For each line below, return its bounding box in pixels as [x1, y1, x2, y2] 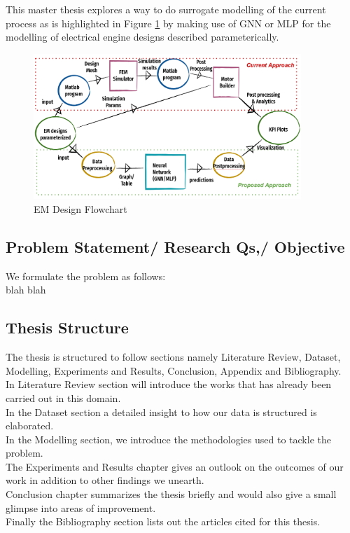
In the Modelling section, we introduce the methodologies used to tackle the [6, 431, 331, 446]
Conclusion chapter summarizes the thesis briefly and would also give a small [6, 487, 337, 501]
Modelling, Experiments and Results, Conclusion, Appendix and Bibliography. [6, 363, 342, 378]
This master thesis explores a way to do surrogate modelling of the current [6, 2, 326, 16]
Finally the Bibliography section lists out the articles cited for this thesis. [6, 514, 321, 529]
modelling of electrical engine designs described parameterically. [6, 29, 279, 44]
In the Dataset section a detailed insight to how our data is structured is [6, 404, 317, 419]
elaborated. [6, 418, 54, 433]
